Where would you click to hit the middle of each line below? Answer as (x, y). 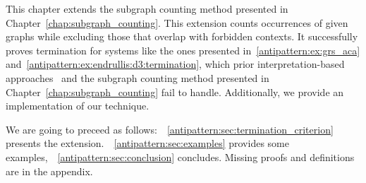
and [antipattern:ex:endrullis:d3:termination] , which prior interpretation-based (175, 64)
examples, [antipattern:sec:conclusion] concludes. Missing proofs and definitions (180, 157)
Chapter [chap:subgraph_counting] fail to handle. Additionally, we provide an (175, 91)
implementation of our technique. (78, 106)
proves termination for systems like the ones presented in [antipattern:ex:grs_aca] (183, 50)
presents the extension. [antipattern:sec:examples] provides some (147, 143)
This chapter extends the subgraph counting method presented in (147, 8)
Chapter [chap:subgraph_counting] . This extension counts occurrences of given (177, 22)
